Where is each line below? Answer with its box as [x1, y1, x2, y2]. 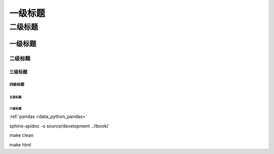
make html [9, 141, 31, 147]
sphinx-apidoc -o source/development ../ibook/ [9, 122, 109, 129]
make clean [9, 132, 34, 138]
